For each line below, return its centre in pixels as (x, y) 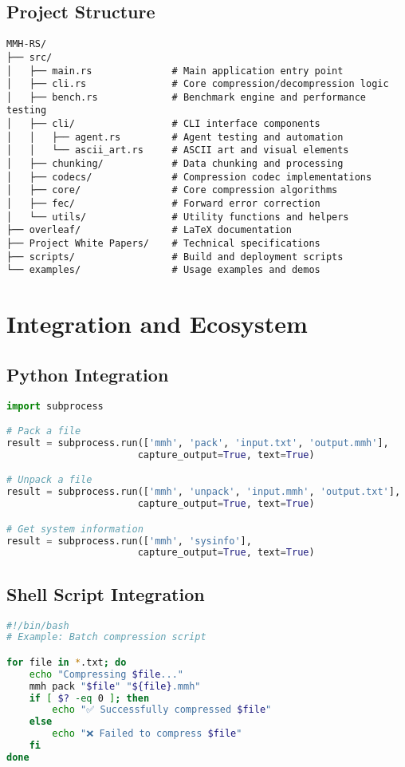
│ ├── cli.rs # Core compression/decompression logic (198, 84)
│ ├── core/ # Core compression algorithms (172, 190)
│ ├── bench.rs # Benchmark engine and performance (187, 97)
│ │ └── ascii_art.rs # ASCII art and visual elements (178, 150)
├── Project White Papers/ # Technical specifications (163, 244)
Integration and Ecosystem (157, 324)
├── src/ (29, 57)
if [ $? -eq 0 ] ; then (89, 698)
